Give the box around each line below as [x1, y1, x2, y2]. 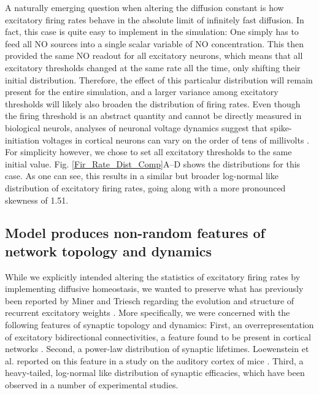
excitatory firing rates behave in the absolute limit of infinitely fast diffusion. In [5, 13, 304, 26]
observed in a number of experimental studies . [5, 378, 179, 391]
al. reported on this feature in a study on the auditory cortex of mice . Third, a [5, 354, 304, 367]
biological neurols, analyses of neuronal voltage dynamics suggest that [5, 121, 267, 134]
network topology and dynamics [5, 241, 212, 260]
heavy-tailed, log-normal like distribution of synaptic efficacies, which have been [5, 366, 305, 379]
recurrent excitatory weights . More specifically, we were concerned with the [5, 306, 290, 319]
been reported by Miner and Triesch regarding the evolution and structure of [5, 294, 294, 307]
